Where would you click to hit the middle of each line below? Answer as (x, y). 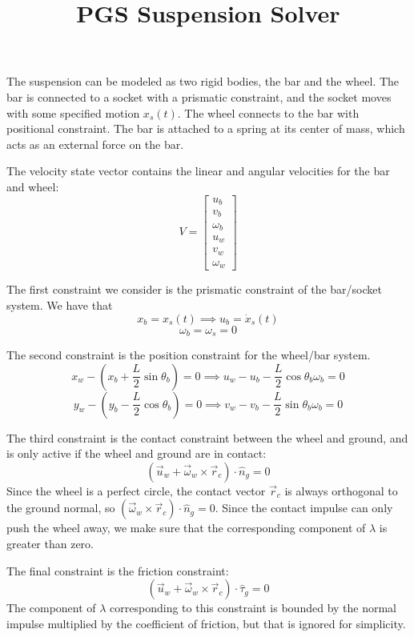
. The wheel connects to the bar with (268, 112)
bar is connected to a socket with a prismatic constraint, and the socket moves (199, 96)
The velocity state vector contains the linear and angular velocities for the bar (198, 171)
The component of (51, 608)
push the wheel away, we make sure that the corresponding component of (186, 528)
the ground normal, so (61, 508)
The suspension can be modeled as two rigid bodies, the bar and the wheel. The (203, 81)
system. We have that (60, 305)
